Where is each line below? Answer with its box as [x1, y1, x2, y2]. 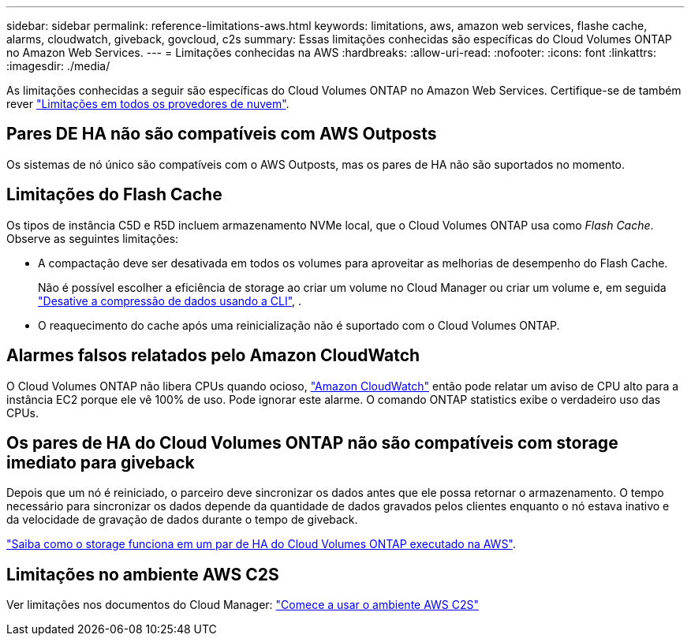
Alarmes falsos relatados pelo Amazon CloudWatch [6, 345, 420, 366]
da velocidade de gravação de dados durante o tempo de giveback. [6, 513, 358, 527]
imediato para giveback [6, 452, 195, 472]
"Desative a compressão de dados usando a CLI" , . [38, 293, 302, 308]
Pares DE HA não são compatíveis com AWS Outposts [6, 124, 437, 144]
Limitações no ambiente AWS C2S [6, 564, 279, 584]
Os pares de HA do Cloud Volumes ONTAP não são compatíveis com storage [6, 432, 618, 453]
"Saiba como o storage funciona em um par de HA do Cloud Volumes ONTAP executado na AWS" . [6, 537, 516, 551]
